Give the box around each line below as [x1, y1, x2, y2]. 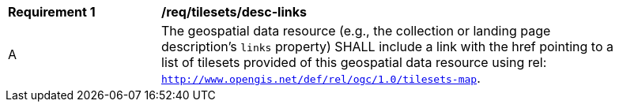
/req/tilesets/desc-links [161, 4, 307, 20]
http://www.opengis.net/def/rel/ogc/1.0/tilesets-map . [161, 70, 481, 86]
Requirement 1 [8, 4, 96, 20]
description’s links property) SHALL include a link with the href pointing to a [161, 39, 613, 54]
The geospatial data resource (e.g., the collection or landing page [161, 23, 551, 39]
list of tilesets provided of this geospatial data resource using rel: [161, 54, 547, 70]
